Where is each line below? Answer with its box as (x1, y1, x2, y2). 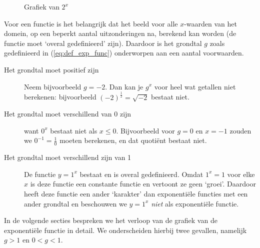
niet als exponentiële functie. (151, 198, 239, 208)
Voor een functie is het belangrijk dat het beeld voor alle (4, 18, 178, 28)
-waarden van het (184, 18, 237, 28)
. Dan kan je (105, 81, 143, 91)
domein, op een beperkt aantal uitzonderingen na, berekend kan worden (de (4, 28, 236, 38)
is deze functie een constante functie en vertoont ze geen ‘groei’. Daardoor (30, 178, 256, 189)
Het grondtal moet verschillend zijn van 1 (4, 152, 131, 162)
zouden (229, 125, 251, 135)
